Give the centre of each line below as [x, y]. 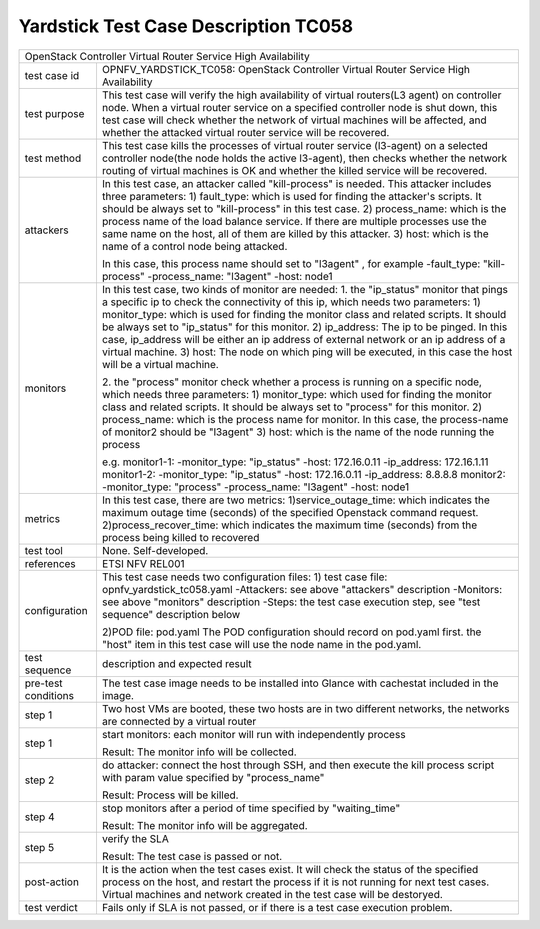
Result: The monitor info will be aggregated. [205, 825]
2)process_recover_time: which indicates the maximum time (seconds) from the [289, 525]
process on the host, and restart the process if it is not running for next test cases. [295, 882]
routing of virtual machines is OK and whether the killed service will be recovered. [294, 170]
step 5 [39, 847]
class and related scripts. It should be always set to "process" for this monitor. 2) [292, 407]
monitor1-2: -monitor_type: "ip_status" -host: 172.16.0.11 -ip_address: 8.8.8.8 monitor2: [303, 474]
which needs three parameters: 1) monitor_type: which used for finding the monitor [296, 394]
